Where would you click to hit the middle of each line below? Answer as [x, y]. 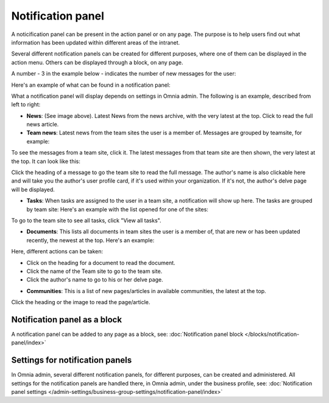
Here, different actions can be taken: [57, 252]
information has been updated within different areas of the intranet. [96, 42]
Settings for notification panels [72, 360]
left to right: [26, 104]
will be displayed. [33, 189]
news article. [43, 125]
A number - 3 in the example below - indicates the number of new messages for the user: [124, 74]
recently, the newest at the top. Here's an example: [90, 240]
